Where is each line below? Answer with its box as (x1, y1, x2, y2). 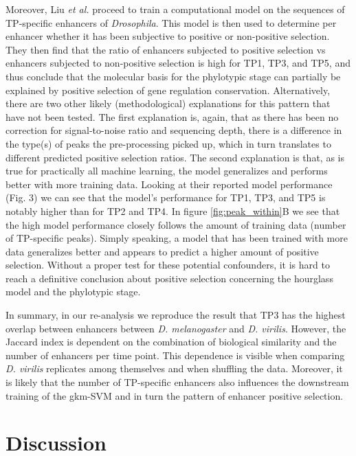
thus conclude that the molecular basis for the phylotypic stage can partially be (5, 69, 341, 83)
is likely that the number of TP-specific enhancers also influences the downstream (5, 375, 349, 389)
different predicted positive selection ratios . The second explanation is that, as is (5, 150, 344, 164)
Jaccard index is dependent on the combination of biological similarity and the (5, 334, 337, 349)
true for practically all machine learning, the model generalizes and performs (5, 163, 328, 178)
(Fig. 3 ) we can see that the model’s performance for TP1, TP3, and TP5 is (5, 190, 326, 205)
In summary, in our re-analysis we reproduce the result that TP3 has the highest (5, 308, 346, 322)
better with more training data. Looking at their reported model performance (5, 176, 333, 191)
